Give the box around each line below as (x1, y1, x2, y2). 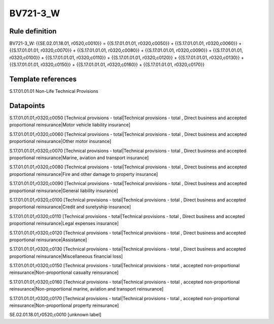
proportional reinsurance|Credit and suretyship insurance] (9, 204, 131, 210)
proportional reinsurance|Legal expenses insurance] (9, 221, 119, 227)
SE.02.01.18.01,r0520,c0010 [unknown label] (9, 312, 101, 318)
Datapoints (9, 101, 45, 110)
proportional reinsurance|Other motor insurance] (9, 138, 112, 145)
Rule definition (9, 27, 57, 35)
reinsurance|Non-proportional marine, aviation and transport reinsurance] (9, 286, 164, 292)
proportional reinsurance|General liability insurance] (9, 188, 119, 194)
